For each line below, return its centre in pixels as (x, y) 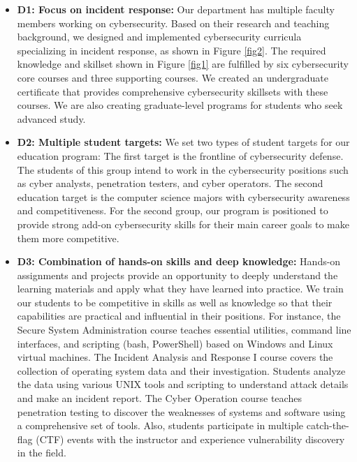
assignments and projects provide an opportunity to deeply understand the (177, 275)
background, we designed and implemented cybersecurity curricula (159, 37)
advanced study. (51, 118)
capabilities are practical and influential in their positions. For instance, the (179, 316)
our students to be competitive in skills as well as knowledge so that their (175, 302)
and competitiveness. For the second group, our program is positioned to (173, 210)
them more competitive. (68, 238)
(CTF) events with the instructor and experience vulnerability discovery (190, 439)
